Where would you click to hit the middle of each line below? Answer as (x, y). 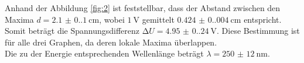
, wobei (112, 19)
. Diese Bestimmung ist (258, 31)
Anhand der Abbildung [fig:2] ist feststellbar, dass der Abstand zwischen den (143, 8)
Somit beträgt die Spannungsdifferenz (72, 31)
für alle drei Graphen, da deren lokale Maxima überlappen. (111, 42)
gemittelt (158, 19)
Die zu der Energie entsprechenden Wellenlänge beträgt (104, 53)
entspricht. (263, 19)
